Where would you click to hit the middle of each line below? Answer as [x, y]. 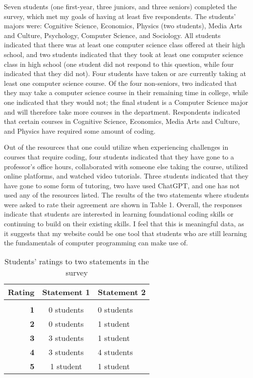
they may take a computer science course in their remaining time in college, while [126, 92]
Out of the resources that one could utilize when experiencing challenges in [116, 147]
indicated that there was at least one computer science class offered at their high [125, 45]
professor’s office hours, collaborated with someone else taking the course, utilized [126, 166]
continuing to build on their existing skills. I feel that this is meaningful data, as [124, 224]
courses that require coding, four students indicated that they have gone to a [119, 156]
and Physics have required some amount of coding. [80, 130]
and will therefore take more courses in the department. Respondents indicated [122, 111]
